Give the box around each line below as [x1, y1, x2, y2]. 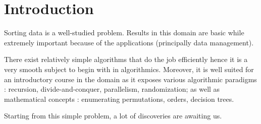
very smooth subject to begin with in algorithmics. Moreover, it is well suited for [4, 64, 254, 74]
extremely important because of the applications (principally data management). [4, 37, 254, 47]
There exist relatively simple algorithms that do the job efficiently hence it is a [4, 54, 248, 65]
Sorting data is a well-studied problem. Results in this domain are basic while [4, 27, 244, 38]
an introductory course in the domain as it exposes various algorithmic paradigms [4, 74, 257, 84]
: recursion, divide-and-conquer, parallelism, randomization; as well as [4, 84, 220, 94]
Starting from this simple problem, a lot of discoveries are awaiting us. [4, 110, 222, 121]
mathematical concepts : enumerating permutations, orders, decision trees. [4, 93, 234, 104]
